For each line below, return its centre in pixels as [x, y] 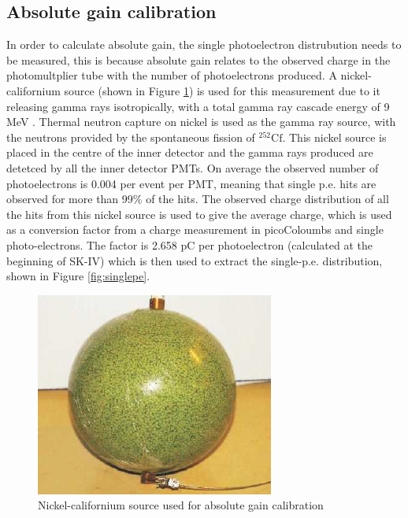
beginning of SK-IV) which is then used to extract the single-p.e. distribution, [195, 260]
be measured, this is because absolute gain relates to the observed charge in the [198, 59]
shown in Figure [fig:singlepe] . [78, 276]
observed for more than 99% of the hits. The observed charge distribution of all [198, 199]
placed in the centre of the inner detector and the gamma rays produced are [190, 152]
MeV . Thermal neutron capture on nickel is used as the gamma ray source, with [201, 122]
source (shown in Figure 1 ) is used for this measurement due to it [222, 90]
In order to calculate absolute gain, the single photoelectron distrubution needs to [204, 44]
